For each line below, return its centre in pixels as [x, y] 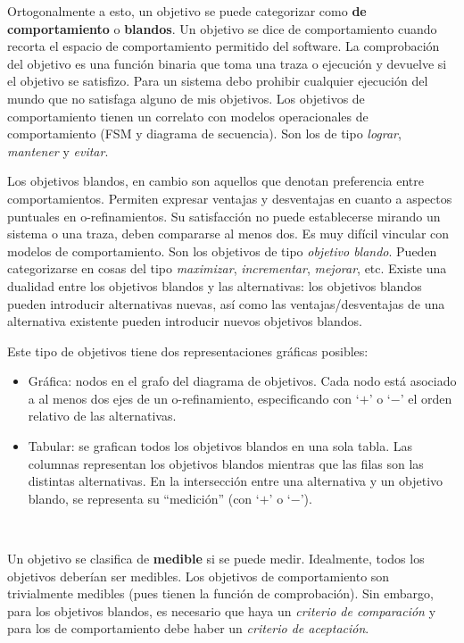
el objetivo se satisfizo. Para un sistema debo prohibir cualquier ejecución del [218, 81]
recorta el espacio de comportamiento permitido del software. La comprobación [224, 46]
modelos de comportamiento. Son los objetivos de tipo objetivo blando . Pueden [222, 251]
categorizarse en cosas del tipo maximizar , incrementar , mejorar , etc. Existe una [227, 268]
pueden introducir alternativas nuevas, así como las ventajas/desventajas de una [226, 303]
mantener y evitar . [58, 150]
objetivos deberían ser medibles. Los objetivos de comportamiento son [199, 576]
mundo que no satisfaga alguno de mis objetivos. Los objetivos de [186, 98]
